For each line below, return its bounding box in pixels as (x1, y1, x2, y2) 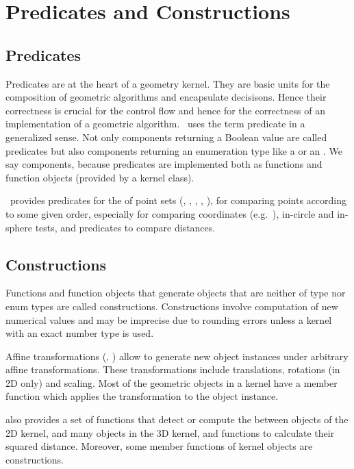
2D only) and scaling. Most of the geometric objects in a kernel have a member (5, 375, 338, 390)
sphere (5, 220, 33, 234)
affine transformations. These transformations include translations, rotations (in (5, 362, 340, 377)
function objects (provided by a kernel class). (5, 170, 194, 184)
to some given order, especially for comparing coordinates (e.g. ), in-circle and (5, 206, 334, 220)
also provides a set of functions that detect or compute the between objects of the (5, 412, 349, 427)
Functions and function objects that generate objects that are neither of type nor (5, 286, 346, 300)
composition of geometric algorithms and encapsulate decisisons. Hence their (5, 90, 327, 104)
